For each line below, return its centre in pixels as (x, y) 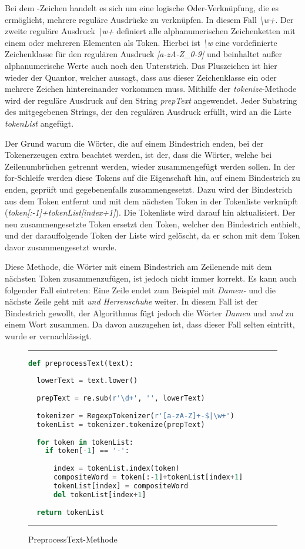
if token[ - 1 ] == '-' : (87, 451)
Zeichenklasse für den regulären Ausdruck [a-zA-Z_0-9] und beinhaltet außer (143, 54)
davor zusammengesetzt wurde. (61, 247)
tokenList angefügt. (39, 123)
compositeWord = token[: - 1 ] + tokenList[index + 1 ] (148, 477)
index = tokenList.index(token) (116, 469)
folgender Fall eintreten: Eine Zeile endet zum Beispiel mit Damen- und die (140, 290)
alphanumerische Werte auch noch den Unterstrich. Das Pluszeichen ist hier (141, 65)
